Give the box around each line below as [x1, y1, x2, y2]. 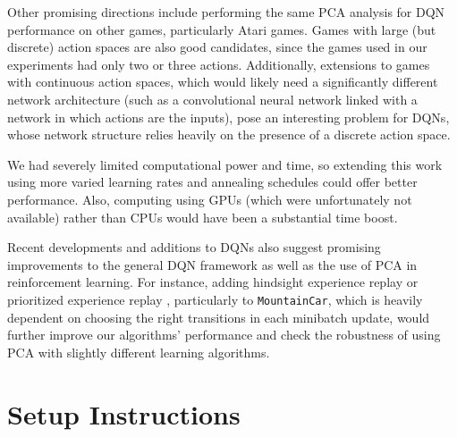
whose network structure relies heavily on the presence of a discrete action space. [7, 125, 451, 144]
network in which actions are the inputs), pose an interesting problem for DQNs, [7, 107, 450, 126]
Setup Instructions [7, 395, 241, 432]
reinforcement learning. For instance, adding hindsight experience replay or [7, 273, 419, 291]
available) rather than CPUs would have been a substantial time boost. [7, 207, 398, 226]
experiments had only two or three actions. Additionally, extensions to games [7, 55, 430, 73]
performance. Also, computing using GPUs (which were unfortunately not [7, 189, 412, 208]
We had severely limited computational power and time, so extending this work [7, 155, 443, 173]
